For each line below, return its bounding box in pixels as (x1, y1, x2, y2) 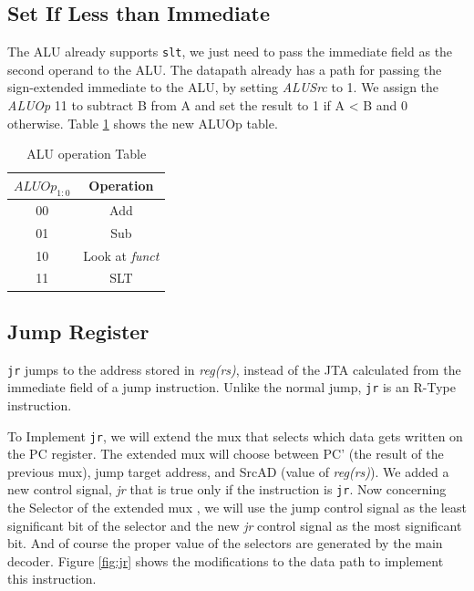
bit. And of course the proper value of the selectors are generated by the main (7, 534, 443, 553)
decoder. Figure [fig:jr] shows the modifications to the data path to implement (7, 551, 444, 570)
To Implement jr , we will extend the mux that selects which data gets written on (7, 426, 463, 445)
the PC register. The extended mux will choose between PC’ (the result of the (7, 444, 444, 463)
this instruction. (7, 569, 97, 588)
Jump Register (7, 316, 149, 345)
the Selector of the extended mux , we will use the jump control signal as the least (7, 498, 467, 517)
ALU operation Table (26, 144, 147, 163)
